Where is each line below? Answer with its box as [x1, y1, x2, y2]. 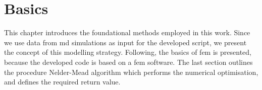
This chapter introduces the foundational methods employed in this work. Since [4, 27, 250, 38]
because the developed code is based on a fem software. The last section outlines [4, 56, 253, 67]
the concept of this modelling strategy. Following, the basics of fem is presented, [4, 47, 251, 57]
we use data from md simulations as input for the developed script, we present [4, 37, 247, 47]
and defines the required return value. [4, 76, 121, 87]
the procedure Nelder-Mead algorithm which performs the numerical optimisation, [4, 66, 258, 77]
